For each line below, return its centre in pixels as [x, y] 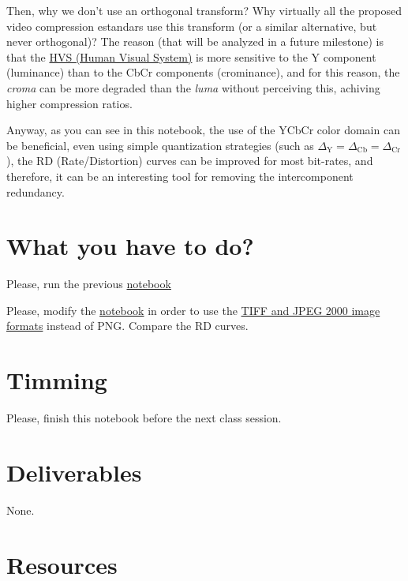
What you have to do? [130, 246]
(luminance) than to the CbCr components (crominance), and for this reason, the [203, 72]
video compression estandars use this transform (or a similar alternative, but [192, 26]
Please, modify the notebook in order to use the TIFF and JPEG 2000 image [193, 310]
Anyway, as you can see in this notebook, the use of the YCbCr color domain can [203, 130]
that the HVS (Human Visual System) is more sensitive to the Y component [191, 56]
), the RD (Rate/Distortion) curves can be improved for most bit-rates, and [190, 161]
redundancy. [36, 191]
